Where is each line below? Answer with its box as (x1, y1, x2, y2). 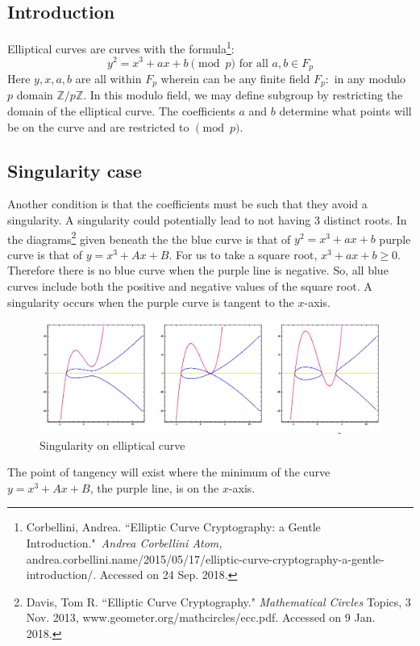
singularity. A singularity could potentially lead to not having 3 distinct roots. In (7, 212, 407, 229)
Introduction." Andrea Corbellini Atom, (26, 534, 222, 551)
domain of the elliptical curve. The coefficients (7, 103, 235, 120)
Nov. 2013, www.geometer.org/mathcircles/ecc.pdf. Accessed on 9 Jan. (26, 609, 376, 626)
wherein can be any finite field (160, 69, 310, 86)
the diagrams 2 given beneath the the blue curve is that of (7, 228, 291, 247)
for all (239, 57, 268, 69)
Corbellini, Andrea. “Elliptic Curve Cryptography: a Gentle (26, 518, 321, 535)
